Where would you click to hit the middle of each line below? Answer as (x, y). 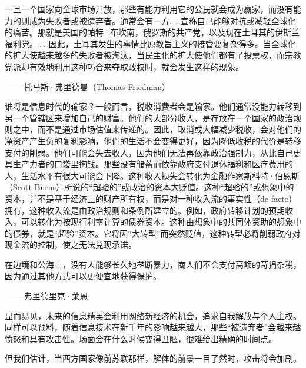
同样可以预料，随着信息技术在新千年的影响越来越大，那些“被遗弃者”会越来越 (153, 327)
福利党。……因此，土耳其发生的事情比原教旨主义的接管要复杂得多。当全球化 (150, 43)
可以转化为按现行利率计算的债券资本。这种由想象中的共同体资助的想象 (157, 222)
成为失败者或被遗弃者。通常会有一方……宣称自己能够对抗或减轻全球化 (162, 20)
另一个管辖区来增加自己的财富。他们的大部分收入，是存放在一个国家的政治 (149, 117)
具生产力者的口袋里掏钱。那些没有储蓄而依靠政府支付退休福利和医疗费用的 (149, 164)
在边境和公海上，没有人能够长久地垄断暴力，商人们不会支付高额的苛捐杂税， (153, 264)
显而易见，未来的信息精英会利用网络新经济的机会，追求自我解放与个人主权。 (153, 315)
